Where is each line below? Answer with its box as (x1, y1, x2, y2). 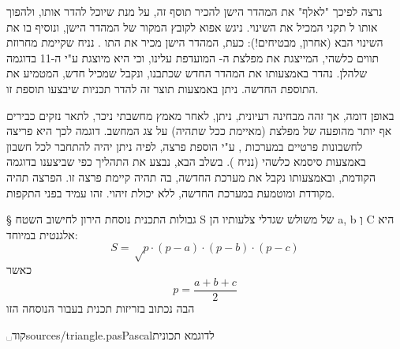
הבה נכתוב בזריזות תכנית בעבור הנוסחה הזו (6, 299, 195, 316)
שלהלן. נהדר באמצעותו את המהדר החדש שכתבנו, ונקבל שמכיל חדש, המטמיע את (6, 65, 368, 81)
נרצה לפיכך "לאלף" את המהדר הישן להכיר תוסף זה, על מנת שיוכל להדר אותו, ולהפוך (6, 3, 383, 19)
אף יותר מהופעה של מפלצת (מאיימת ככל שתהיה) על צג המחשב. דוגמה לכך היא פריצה (6, 122, 392, 139)
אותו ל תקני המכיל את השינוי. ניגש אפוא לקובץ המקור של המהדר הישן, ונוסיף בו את (6, 18, 378, 35)
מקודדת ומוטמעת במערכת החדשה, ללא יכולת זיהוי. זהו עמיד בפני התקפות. (6, 184, 335, 201)
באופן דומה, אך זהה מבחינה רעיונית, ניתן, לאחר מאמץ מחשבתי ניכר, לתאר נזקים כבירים (6, 107, 394, 123)
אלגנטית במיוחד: (6, 226, 78, 242)
